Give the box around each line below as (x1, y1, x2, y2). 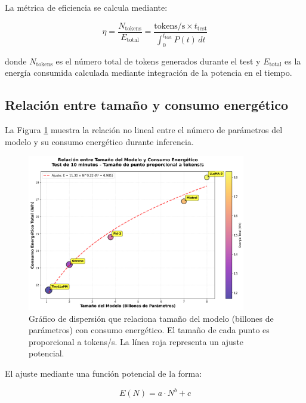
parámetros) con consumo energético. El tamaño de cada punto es (29, 324, 270, 336)
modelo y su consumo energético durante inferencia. (5, 135, 194, 147)
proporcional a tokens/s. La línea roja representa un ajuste (29, 335, 244, 347)
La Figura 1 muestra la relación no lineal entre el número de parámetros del (5, 124, 283, 136)
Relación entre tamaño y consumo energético (5, 96, 289, 114)
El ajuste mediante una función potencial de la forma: (5, 367, 202, 379)
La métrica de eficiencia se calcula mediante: (5, 1, 168, 13)
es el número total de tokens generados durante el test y (55, 54, 261, 67)
